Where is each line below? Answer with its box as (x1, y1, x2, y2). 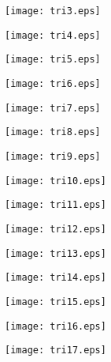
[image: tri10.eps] (5, 175, 106, 187)
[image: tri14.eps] (5, 272, 106, 284)
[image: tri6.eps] (5, 77, 101, 89)
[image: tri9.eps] (5, 150, 101, 162)
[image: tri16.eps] (5, 320, 106, 332)
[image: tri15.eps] (5, 296, 106, 307)
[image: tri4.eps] (5, 29, 101, 41)
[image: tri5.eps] (5, 54, 101, 66)
